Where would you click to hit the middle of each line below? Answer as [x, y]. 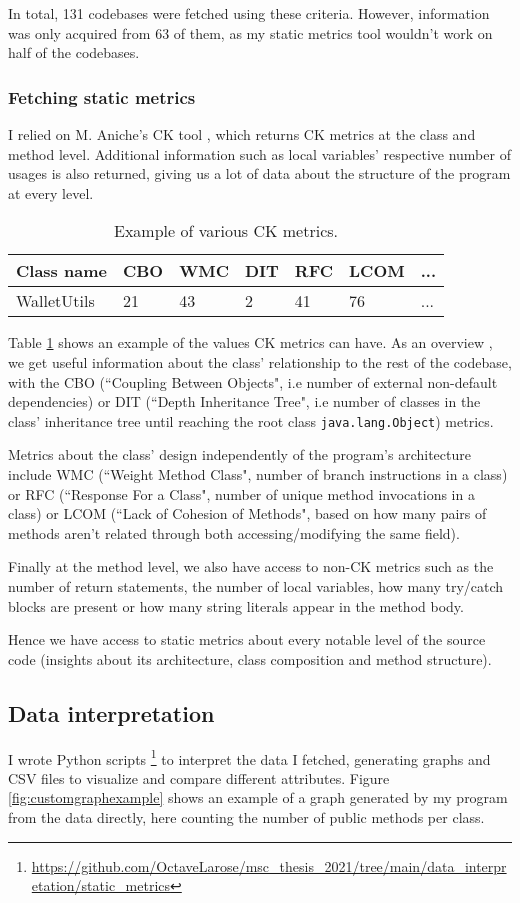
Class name [61, 271]
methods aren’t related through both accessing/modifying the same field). [234, 532]
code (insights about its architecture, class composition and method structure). [250, 658]
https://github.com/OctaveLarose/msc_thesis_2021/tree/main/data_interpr [269, 865]
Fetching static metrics [102, 96]
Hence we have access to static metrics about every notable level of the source [247, 639]
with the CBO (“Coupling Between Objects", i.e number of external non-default [253, 381]
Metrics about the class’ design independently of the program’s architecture [239, 454]
